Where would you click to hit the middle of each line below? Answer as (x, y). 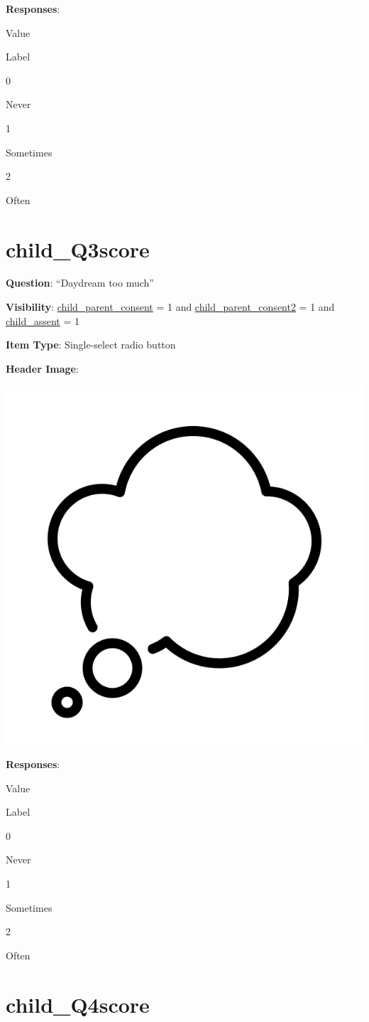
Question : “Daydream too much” (80, 283)
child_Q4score (78, 1004)
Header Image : (42, 368)
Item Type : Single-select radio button (91, 345)
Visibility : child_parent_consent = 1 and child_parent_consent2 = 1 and (170, 307)
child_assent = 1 (43, 320)
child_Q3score (78, 249)
